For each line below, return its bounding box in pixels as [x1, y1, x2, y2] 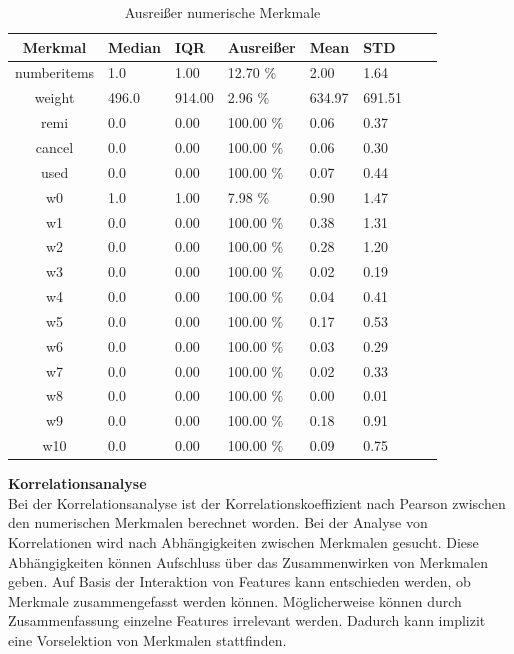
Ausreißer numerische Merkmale [124, 2, 321, 22]
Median [108, 36, 161, 57]
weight [34, 87, 75, 108]
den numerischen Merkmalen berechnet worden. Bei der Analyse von [8, 512, 428, 533]
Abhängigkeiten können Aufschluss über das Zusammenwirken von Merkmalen [8, 551, 489, 572]
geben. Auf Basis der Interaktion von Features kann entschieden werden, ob [8, 571, 471, 592]
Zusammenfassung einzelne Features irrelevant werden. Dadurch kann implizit [8, 610, 486, 631]
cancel [35, 136, 74, 157]
